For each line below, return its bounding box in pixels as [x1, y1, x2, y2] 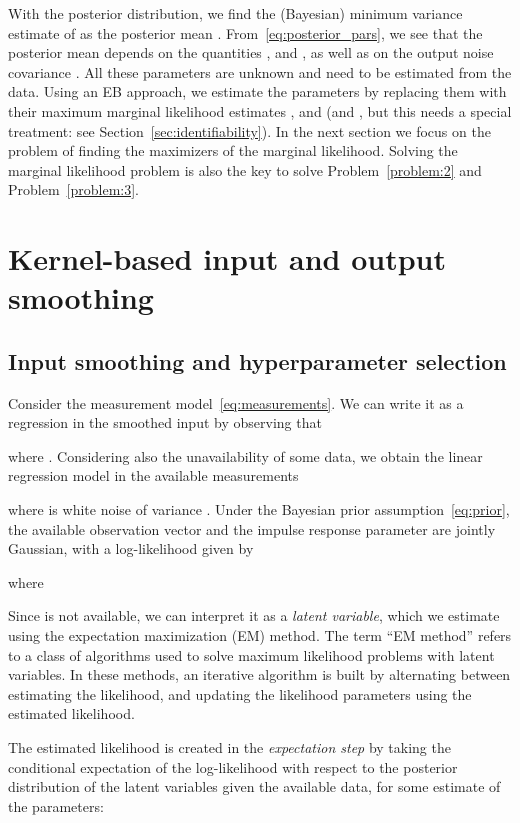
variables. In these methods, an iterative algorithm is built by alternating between [8, 664, 511, 685]
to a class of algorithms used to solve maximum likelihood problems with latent [8, 644, 495, 665]
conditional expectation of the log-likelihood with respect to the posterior [8, 756, 458, 777]
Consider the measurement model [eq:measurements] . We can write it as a [8, 392, 464, 413]
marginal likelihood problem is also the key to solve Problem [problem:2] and [8, 159, 482, 180]
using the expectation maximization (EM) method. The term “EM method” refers [8, 625, 512, 646]
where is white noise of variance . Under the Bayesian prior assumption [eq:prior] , [8, 499, 510, 520]
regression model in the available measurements [8, 465, 299, 486]
